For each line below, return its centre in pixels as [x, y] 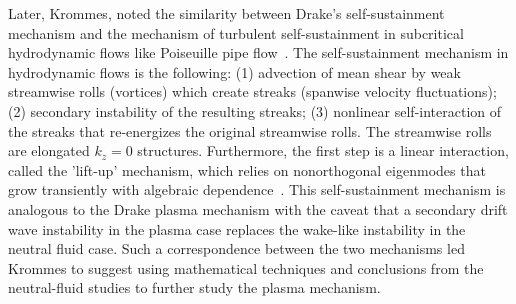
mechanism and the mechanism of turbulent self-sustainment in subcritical [236, 32]
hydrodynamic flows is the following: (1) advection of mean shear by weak [234, 71]
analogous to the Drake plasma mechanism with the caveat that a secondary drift [258, 208]
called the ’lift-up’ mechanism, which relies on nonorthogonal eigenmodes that [247, 169]
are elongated [49, 150]
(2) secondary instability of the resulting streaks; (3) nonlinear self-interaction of [255, 110]
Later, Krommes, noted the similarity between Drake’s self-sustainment [226, 13]
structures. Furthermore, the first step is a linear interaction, [323, 150]
